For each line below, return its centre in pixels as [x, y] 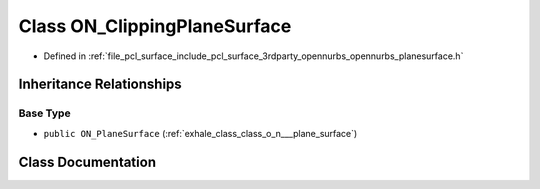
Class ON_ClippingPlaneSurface [155, 26]
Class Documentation [87, 161]
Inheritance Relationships [100, 84]
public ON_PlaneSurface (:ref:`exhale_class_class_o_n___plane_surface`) [200, 133]
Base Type [44, 113]
